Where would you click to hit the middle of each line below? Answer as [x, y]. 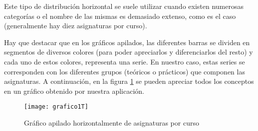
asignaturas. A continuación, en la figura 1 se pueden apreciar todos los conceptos [129, 81]
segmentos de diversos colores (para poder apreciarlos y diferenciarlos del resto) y [129, 52]
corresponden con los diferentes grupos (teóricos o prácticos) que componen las [125, 71]
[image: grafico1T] [56, 107]
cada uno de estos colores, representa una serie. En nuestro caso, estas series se [125, 61]
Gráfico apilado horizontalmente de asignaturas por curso [112, 123]
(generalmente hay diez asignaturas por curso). [76, 26]
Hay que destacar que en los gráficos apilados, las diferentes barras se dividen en [127, 42]
